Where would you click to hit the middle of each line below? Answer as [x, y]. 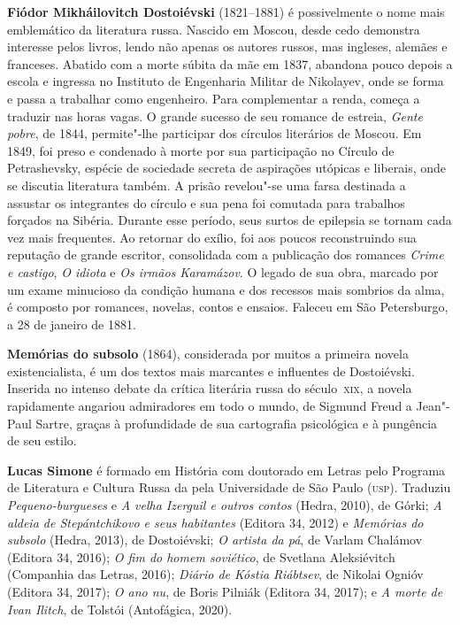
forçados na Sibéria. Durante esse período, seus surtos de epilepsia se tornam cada [230, 220]
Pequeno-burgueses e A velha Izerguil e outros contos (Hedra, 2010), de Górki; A [225, 505]
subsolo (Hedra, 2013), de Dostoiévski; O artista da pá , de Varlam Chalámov [215, 540]
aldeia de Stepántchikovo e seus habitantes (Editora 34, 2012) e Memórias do [215, 522]
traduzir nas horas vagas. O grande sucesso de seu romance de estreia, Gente [215, 116]
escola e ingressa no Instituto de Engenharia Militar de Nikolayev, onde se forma [226, 81]
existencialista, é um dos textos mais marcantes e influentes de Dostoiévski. [211, 370]
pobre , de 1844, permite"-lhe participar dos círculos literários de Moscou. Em [215, 133]
